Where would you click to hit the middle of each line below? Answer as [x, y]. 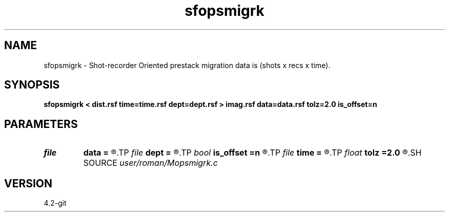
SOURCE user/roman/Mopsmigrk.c [150, 163]
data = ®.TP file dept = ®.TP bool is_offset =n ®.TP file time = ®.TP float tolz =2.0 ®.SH [252, 153]
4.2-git [55, 203]
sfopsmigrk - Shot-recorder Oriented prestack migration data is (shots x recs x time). [187, 65]
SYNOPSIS [32, 85]
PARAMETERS [41, 124]
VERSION [28, 183]
